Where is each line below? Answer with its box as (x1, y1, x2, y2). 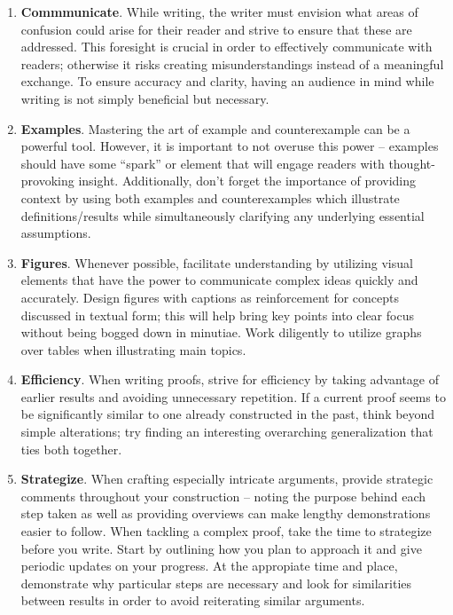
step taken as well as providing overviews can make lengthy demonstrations (20, 504, 431, 523)
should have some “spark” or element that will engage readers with (20, 154, 385, 172)
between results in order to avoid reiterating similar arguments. (20, 591, 365, 610)
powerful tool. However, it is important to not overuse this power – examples (20, 137, 439, 155)
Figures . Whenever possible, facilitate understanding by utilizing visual (20, 253, 413, 272)
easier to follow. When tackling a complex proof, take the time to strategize (20, 522, 432, 540)
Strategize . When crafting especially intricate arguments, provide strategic (20, 469, 433, 488)
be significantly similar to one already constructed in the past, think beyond (20, 405, 435, 423)
